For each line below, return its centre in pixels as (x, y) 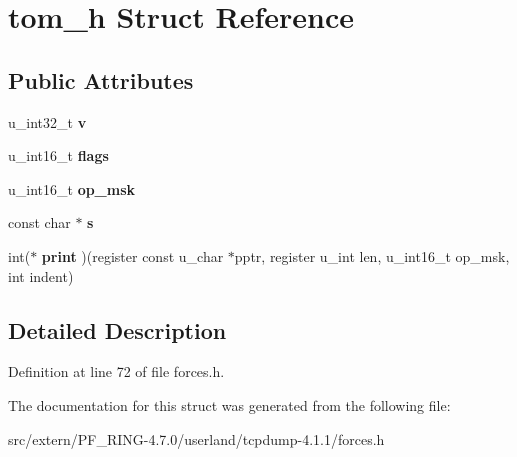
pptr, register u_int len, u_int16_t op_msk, (372, 255)
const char (39, 222)
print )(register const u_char (132, 255)
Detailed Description (117, 329)
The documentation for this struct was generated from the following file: (229, 404)
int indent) (41, 275)
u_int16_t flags (58, 155)
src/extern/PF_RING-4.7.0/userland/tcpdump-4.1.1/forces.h (196, 438)
